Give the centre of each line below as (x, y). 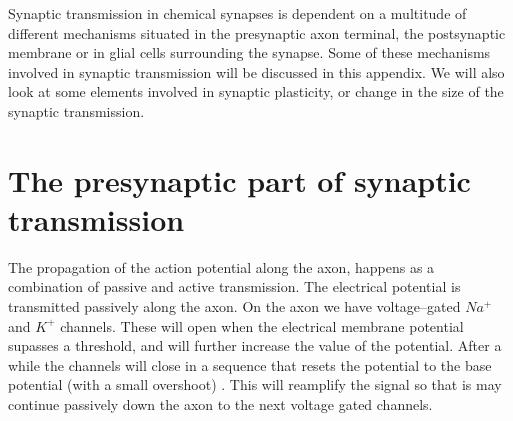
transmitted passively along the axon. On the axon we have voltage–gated (234, 306)
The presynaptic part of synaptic (239, 179)
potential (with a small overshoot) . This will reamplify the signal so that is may (255, 384)
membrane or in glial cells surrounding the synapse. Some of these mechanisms (249, 52)
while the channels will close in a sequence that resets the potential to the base (250, 364)
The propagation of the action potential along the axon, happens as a (221, 266)
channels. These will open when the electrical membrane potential (262, 325)
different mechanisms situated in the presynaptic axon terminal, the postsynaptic (257, 32)
